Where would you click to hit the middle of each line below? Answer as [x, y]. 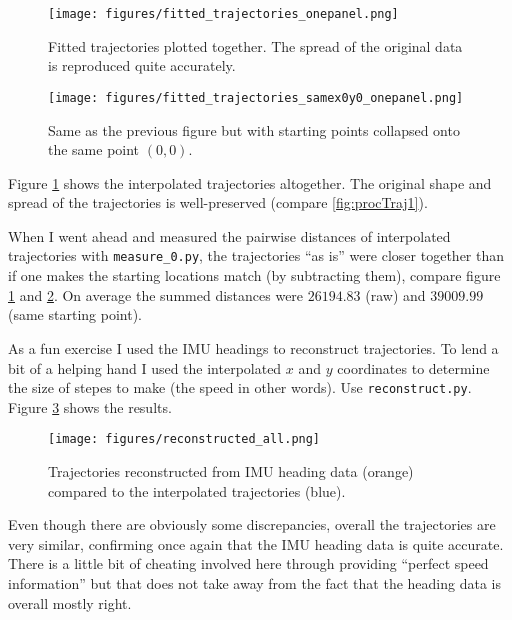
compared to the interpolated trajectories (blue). [197, 490]
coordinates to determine [413, 367]
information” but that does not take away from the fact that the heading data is [254, 582]
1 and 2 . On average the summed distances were [156, 294]
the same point [94, 149]
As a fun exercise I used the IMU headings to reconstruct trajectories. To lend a [253, 347]
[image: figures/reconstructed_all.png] [184, 439]
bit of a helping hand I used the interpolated [145, 367]
